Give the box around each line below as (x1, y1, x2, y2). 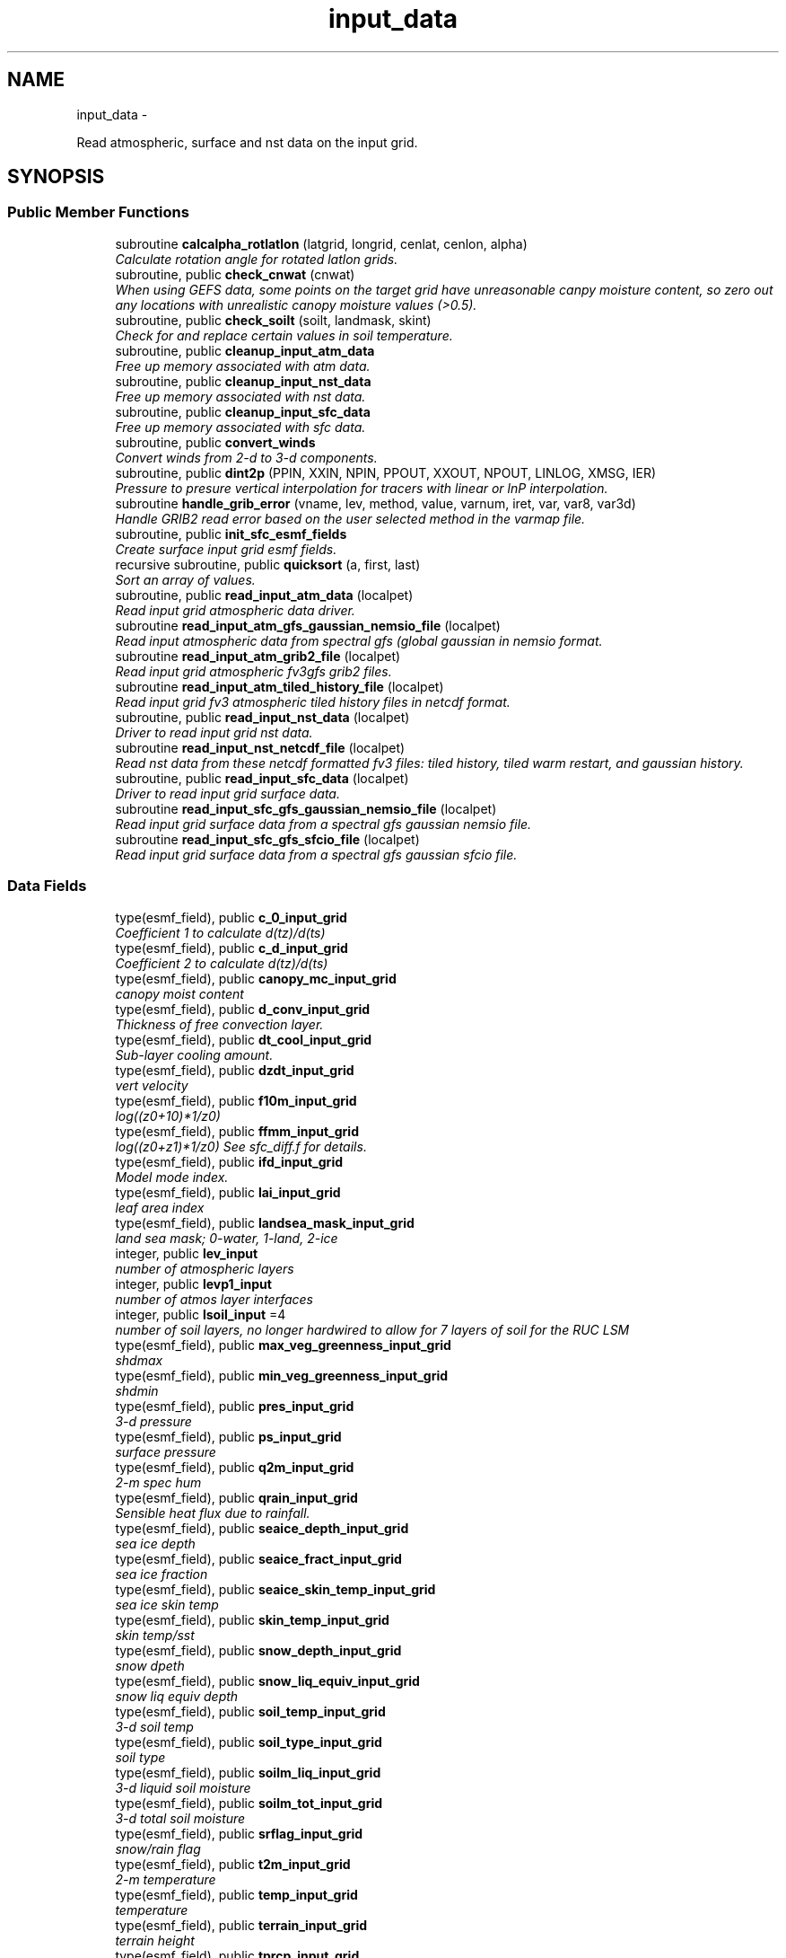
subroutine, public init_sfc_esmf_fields (115, 525, 347, 542)
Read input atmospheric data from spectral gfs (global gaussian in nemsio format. (115, 632, 603, 648)
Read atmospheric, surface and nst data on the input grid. (76, 134, 418, 150)
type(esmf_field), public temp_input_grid (115, 1886, 358, 1902)
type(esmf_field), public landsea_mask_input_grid (115, 1214, 415, 1230)
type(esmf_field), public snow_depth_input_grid (115, 1642, 402, 1658)
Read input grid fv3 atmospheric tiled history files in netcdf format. (115, 693, 511, 710)
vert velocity (115, 1077, 188, 1093)
